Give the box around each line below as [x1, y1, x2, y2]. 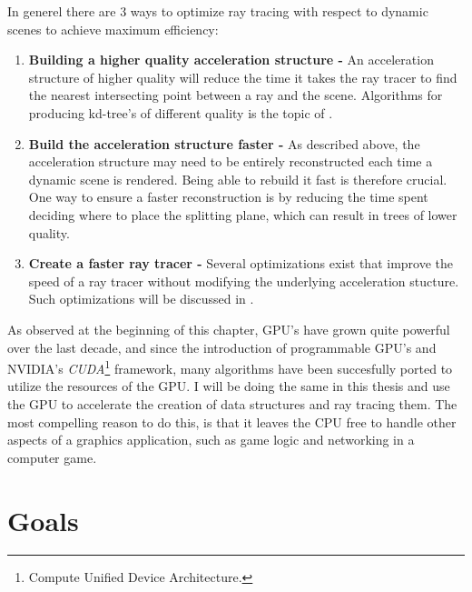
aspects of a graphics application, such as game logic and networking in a [7, 430, 415, 449]
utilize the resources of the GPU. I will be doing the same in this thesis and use [7, 376, 450, 396]
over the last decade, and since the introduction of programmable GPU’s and [7, 337, 437, 356]
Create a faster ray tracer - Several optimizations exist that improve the [28, 254, 454, 273]
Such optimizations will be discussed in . [28, 289, 254, 308]
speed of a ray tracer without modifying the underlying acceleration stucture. [28, 271, 459, 290]
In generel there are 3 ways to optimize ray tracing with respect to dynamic [7, 2, 428, 20]
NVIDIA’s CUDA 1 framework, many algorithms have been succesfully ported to [7, 356, 453, 377]
